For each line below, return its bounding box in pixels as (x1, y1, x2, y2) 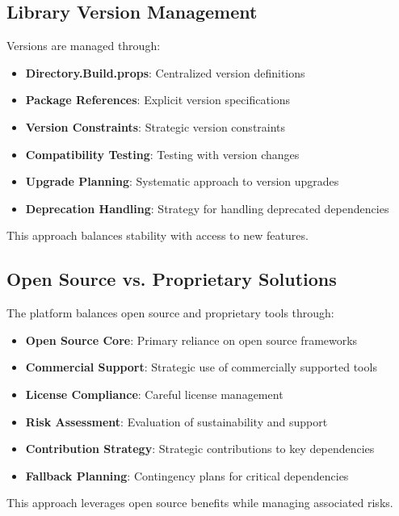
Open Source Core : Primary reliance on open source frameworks (25, 331, 358, 348)
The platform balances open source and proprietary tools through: (6, 304, 334, 321)
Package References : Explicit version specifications (25, 91, 291, 108)
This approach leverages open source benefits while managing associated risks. (6, 494, 393, 511)
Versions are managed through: (6, 37, 161, 54)
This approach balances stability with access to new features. (6, 227, 309, 244)
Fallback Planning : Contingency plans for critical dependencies (25, 467, 349, 484)
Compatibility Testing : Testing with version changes (25, 145, 300, 162)
